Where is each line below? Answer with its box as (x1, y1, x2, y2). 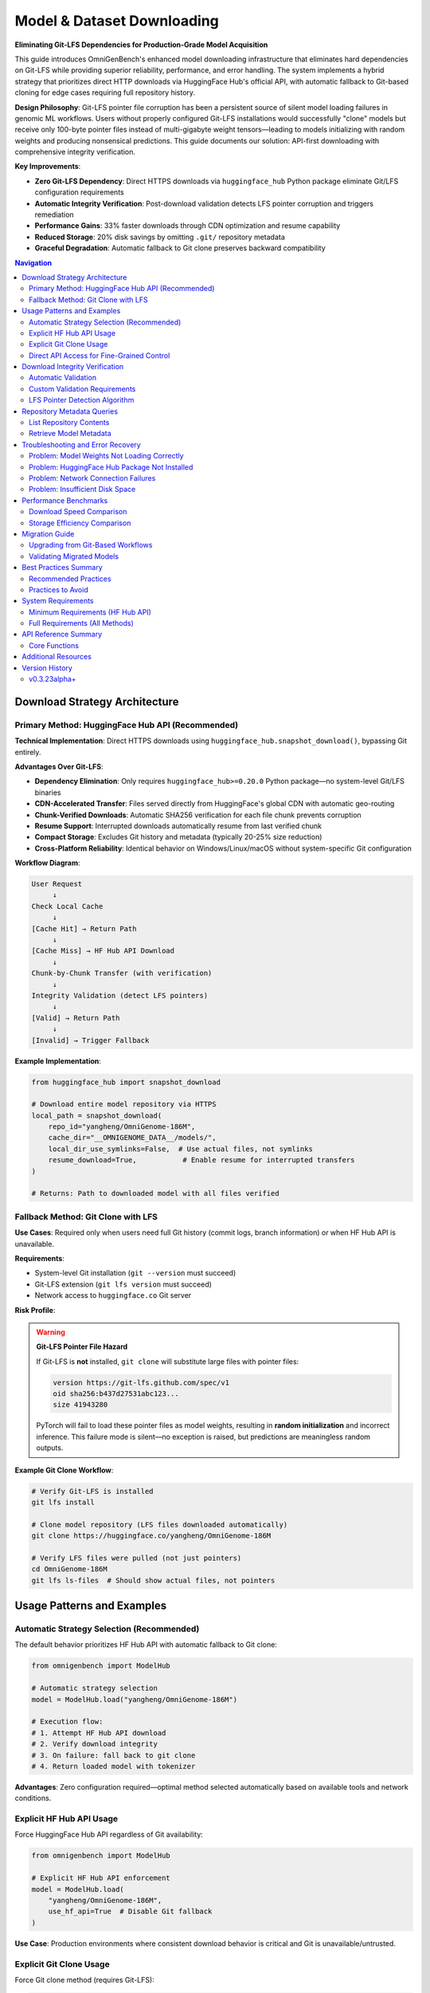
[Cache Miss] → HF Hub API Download (31, 946, 175, 956)
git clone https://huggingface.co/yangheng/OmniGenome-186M (31, 1531, 272, 1540)
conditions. (14, 1794, 52, 1803)
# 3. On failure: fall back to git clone (31, 1751, 196, 1759)
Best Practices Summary (21, 563, 103, 572)
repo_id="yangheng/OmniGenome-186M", (48, 1122, 196, 1131)
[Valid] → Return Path (31, 1013, 120, 1022)
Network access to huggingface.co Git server (34, 1291, 192, 1300)
